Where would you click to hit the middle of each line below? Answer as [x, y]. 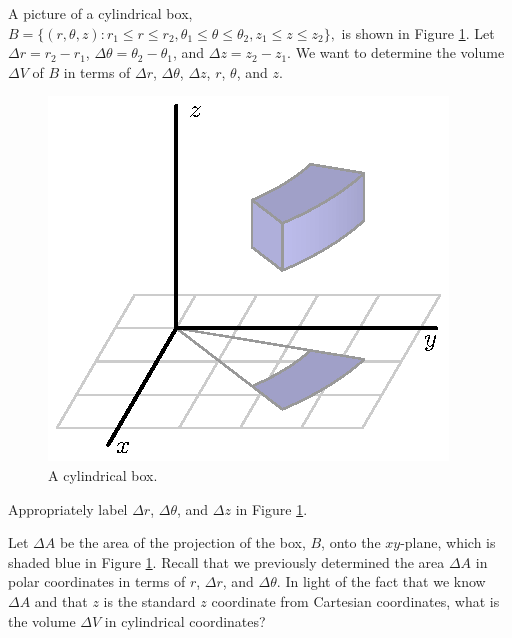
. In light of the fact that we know [381, 581]
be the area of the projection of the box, [182, 542]
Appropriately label [68, 508]
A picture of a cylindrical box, [100, 13]
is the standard [149, 600]
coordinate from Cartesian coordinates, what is [355, 600]
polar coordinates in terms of [97, 581]
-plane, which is [448, 542]
